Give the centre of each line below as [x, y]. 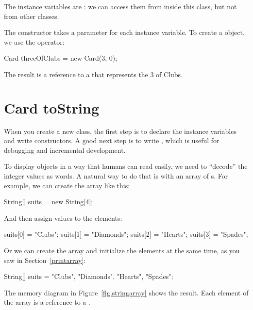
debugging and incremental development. [65, 150]
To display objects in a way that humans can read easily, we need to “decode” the [126, 166]
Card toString [52, 107]
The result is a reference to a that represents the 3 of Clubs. [93, 74]
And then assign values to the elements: [63, 218]
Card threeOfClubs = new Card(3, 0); [61, 58]
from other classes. [32, 16]
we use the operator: [34, 41]
